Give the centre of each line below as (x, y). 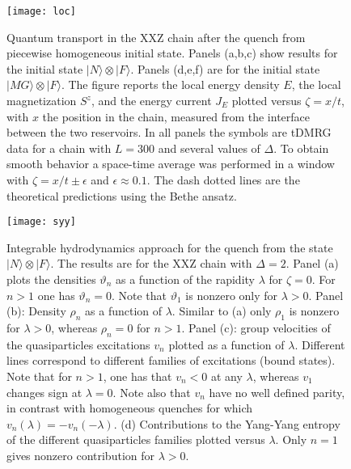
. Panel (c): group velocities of (256, 328)
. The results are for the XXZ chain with (151, 263)
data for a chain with (59, 148)
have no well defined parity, (277, 392)
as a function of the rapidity (185, 279)
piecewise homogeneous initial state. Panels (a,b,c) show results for (172, 53)
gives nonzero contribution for (80, 455)
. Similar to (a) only (222, 311)
